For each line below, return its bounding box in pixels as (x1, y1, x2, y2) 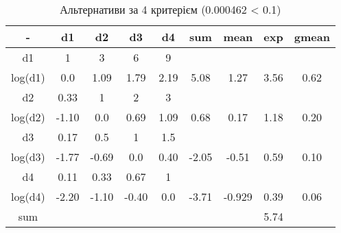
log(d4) (11, 188, 45, 204)
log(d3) (11, 149, 45, 164)
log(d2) (11, 109, 45, 125)
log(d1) (11, 69, 45, 85)
